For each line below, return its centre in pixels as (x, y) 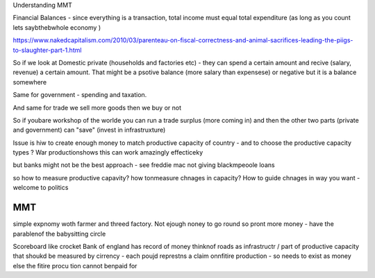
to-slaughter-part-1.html (47, 50)
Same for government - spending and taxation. (80, 95)
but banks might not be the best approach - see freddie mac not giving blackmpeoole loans (144, 165)
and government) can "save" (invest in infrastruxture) (89, 130)
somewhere (30, 82)
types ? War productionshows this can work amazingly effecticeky (108, 153)
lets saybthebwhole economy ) (57, 27)
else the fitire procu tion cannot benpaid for (75, 266)
